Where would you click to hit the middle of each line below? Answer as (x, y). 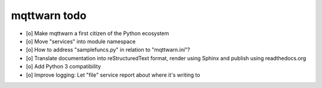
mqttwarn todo (49, 15)
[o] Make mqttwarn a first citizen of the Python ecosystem (97, 33)
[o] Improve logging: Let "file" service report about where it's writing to (113, 75)
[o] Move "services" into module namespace (81, 41)
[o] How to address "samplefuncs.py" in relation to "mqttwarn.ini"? (108, 50)
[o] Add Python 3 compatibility (64, 67)
